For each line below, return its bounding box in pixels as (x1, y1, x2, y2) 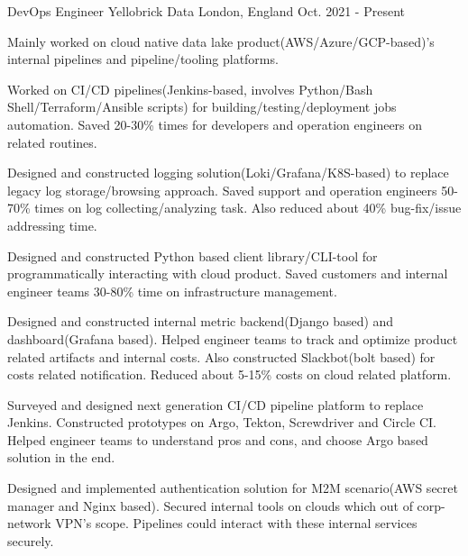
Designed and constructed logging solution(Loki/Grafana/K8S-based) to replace (7, 163, 449, 182)
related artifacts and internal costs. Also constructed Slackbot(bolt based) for (7, 347, 436, 366)
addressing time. (7, 215, 97, 234)
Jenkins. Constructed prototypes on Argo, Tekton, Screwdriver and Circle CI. (7, 413, 436, 432)
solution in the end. (7, 448, 115, 467)
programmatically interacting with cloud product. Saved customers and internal (7, 264, 448, 283)
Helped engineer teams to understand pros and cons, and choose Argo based (7, 430, 428, 449)
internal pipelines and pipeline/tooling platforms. (7, 50, 279, 68)
